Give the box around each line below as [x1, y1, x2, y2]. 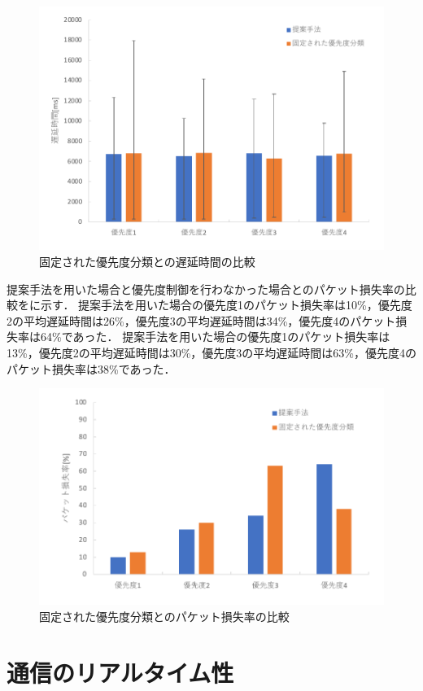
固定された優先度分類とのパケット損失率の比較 [39, 607, 290, 624]
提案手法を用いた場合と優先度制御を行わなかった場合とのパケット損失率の [7, 280, 405, 297]
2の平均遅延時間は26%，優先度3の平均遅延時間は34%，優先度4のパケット [7, 312, 396, 329]
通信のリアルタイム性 [7, 655, 234, 689]
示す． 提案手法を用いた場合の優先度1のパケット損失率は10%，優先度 [40, 296, 412, 313]
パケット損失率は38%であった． [7, 360, 176, 377]
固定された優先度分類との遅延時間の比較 [39, 252, 255, 269]
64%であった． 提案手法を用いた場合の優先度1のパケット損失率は [40, 328, 390, 345]
